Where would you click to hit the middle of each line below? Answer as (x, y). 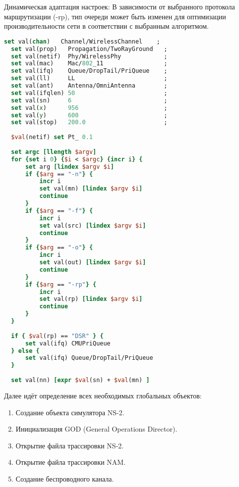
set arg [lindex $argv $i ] (69, 167)
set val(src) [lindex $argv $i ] (93, 225)
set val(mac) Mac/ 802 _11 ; (89, 64)
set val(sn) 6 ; (89, 100)
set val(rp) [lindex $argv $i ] (91, 299)
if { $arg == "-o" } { (59, 248)
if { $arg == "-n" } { (59, 174)
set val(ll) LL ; (89, 78)
